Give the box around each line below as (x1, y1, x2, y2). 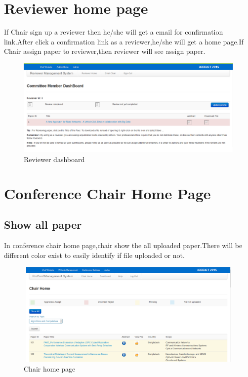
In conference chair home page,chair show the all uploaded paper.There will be (4, 240, 243, 251)
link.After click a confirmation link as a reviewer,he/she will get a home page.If (4, 36, 244, 46)
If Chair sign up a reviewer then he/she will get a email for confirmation (4, 27, 223, 37)
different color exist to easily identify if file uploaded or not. (4, 250, 185, 260)
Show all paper (4, 217, 82, 232)
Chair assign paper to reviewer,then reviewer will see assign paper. (4, 46, 206, 56)
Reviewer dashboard (24, 154, 85, 165)
